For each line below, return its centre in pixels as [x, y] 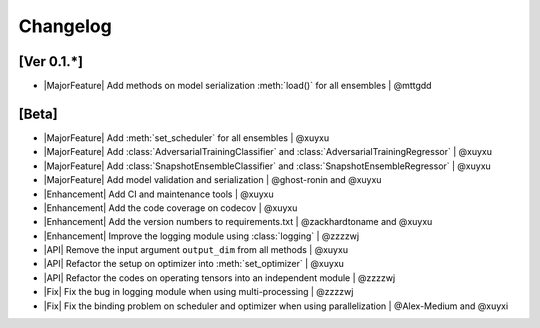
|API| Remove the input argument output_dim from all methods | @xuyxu [196, 250]
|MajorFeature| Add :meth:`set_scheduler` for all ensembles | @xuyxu [186, 137]
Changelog [65, 26]
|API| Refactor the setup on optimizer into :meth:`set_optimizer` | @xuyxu [194, 264]
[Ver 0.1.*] [51, 61]
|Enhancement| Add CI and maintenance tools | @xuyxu [158, 194]
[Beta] [38, 113]
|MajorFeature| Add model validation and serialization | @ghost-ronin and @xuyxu [212, 180]
